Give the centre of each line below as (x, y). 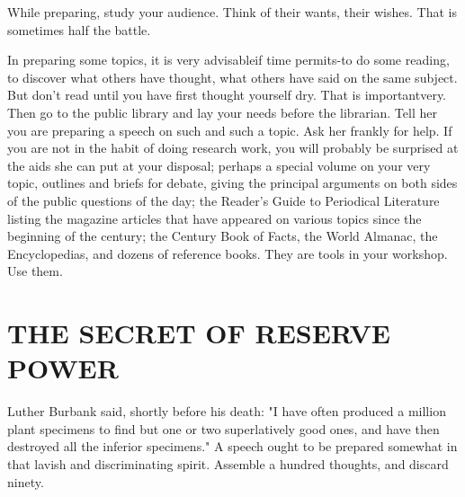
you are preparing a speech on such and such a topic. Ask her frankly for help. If (230, 130)
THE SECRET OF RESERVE (199, 333)
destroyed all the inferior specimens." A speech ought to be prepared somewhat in (232, 446)
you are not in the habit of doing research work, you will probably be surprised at (233, 148)
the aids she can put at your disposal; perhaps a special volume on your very (219, 165)
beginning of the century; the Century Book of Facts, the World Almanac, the (223, 236)
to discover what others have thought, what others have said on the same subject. (232, 77)
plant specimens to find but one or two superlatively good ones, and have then (224, 428)
